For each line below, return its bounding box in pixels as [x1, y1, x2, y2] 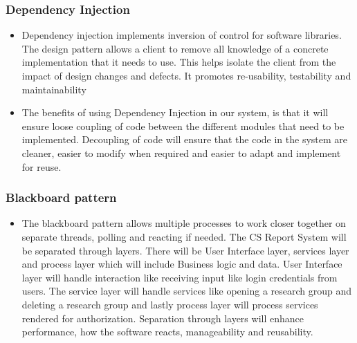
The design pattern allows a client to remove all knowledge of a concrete [21, 41, 329, 55]
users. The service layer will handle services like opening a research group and [21, 284, 352, 298]
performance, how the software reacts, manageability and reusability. [21, 324, 313, 339]
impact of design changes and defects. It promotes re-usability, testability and [21, 68, 351, 82]
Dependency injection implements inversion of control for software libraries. [21, 28, 342, 42]
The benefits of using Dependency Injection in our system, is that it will [21, 105, 329, 120]
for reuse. [21, 159, 62, 174]
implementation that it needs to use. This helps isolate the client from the [21, 55, 336, 69]
